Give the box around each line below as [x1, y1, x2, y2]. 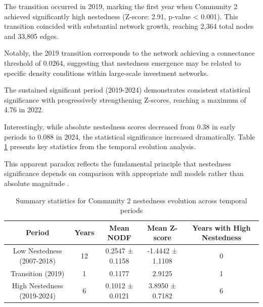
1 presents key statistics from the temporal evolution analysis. [4, 141, 196, 152]
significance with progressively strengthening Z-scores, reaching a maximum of [4, 94, 246, 105]
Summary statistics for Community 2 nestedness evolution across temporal [16, 195, 247, 205]
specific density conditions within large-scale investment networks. [4, 67, 209, 78]
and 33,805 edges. [4, 30, 59, 41]
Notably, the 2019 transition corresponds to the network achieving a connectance [4, 48, 255, 58]
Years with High [192, 222, 251, 233]
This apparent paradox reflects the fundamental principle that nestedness [4, 158, 231, 168]
